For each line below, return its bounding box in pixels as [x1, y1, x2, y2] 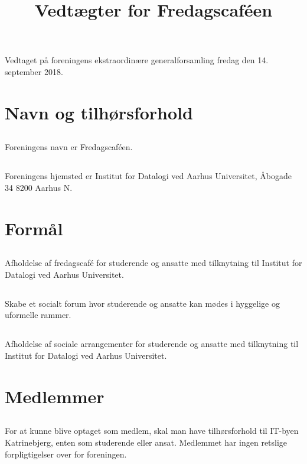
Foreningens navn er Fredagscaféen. [5, 141, 133, 153]
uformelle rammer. [5, 309, 71, 321]
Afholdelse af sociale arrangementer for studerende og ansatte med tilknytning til [5, 338, 299, 350]
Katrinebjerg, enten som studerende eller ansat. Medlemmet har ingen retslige [5, 436, 288, 448]
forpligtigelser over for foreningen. [5, 447, 127, 460]
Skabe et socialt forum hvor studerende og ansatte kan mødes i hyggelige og [5, 297, 280, 309]
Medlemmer [5, 384, 104, 408]
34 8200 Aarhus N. [5, 181, 73, 193]
